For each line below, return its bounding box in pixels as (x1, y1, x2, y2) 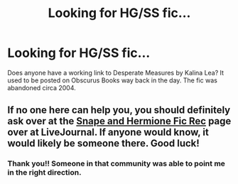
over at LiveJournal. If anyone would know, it (7, 126, 210, 139)
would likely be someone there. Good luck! (7, 137, 200, 150)
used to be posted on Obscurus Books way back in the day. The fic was (7, 76, 218, 85)
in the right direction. (7, 168, 82, 178)
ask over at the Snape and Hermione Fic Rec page (7, 115, 232, 127)
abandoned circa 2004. (7, 83, 76, 92)
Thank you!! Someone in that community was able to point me (7, 158, 226, 168)
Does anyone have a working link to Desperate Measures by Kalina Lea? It (7, 68, 225, 77)
